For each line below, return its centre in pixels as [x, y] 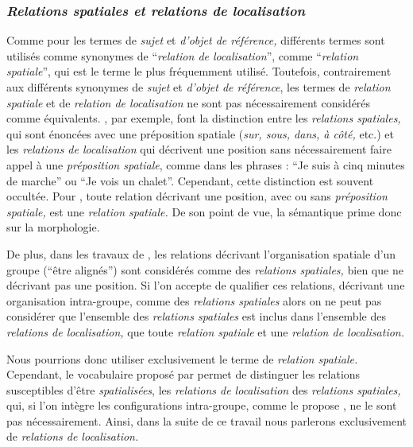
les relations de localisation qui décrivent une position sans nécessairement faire [199, 149]
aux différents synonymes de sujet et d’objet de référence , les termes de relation [199, 87]
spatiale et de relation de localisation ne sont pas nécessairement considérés [189, 102]
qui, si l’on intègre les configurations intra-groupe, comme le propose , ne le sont [202, 405]
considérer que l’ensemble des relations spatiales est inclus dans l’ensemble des [196, 316]
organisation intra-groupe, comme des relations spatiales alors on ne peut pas [194, 300]
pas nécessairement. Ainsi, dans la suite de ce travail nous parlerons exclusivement [207, 420]
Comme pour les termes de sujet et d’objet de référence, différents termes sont [196, 40]
